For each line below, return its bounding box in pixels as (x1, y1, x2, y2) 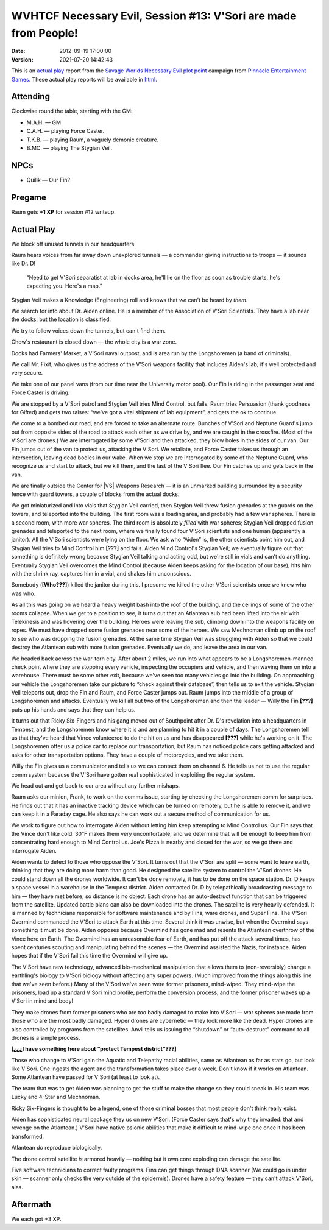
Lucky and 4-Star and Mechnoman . (11, 1094, 101, 1101)
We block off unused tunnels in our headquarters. (11, 240, 136, 247)
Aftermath (11, 1199, 51, 1209)
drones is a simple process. (11, 1034, 80, 1041)
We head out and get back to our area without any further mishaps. (11, 782, 180, 789)
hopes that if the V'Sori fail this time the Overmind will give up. (11, 952, 168, 960)
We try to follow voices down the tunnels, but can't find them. (11, 327, 166, 334)
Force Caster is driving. (11, 389, 70, 396)
